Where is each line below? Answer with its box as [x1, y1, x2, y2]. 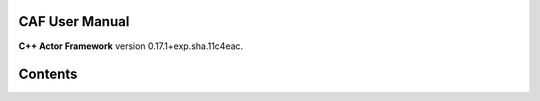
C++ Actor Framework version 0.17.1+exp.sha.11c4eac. [18, 40, 244, 52]
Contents [18, 66, 78, 83]
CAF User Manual [18, 13, 130, 30]
